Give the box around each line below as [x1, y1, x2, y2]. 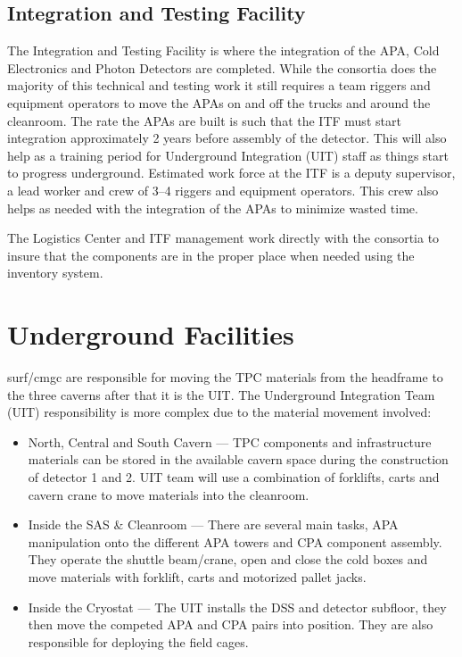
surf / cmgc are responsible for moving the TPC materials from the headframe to [7, 368, 443, 387]
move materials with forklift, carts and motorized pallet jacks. [28, 567, 367, 586]
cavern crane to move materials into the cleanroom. [28, 485, 309, 503]
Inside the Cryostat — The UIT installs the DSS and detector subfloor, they [28, 597, 447, 616]
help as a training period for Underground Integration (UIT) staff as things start [7, 146, 449, 164]
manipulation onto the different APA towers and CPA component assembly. [28, 532, 442, 551]
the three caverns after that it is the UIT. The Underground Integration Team [7, 385, 435, 403]
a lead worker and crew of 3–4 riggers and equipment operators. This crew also [7, 180, 439, 199]
